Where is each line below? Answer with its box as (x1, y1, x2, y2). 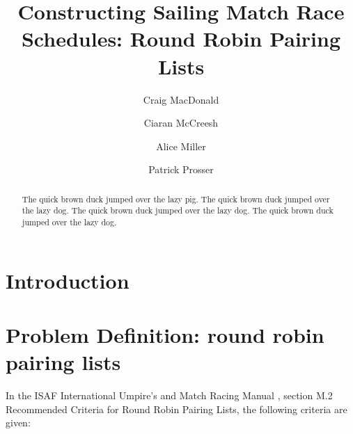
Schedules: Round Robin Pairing (21, 24, 341, 53)
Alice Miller (156, 138, 206, 153)
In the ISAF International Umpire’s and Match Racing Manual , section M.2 (6, 388, 333, 403)
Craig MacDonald (143, 92, 219, 106)
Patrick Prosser (148, 162, 214, 177)
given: (6, 415, 31, 430)
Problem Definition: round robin (6, 321, 324, 349)
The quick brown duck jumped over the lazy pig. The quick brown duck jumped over (22, 193, 330, 204)
